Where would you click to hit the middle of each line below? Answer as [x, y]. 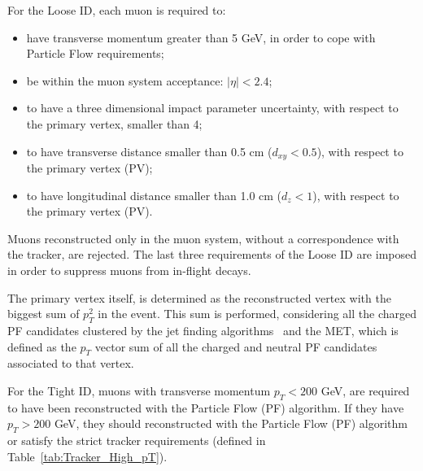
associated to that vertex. [71, 363]
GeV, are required [365, 390]
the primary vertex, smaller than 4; [114, 123]
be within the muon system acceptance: [125, 80]
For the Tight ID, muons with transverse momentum [139, 390]
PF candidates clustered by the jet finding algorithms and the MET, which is [203, 330]
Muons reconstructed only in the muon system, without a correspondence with [203, 238]
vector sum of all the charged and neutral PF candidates [236, 346]
